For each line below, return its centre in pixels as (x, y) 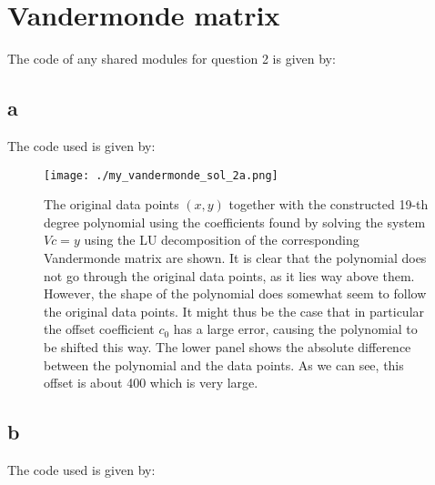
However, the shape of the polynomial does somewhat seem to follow (235, 293)
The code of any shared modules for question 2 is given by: (172, 59)
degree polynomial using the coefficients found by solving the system (235, 222)
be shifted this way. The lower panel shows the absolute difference (228, 346)
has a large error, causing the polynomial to (295, 329)
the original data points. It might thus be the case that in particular (234, 311)
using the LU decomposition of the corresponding (222, 240)
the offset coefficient (99, 329)
